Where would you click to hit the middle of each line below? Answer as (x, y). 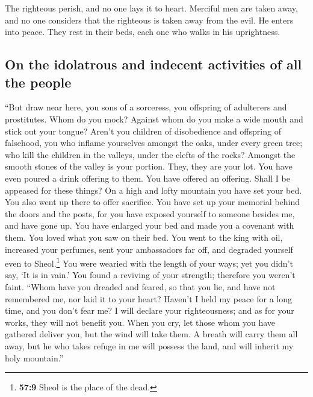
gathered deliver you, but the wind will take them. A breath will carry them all (151, 334)
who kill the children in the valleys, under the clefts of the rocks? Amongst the (150, 154)
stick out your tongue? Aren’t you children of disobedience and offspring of (143, 131)
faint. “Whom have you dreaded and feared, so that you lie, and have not (140, 286)
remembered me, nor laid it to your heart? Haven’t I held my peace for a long (148, 298)
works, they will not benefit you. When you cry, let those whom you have (140, 322)
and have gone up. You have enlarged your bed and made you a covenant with (150, 225)
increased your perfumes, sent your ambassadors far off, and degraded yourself (149, 249)
